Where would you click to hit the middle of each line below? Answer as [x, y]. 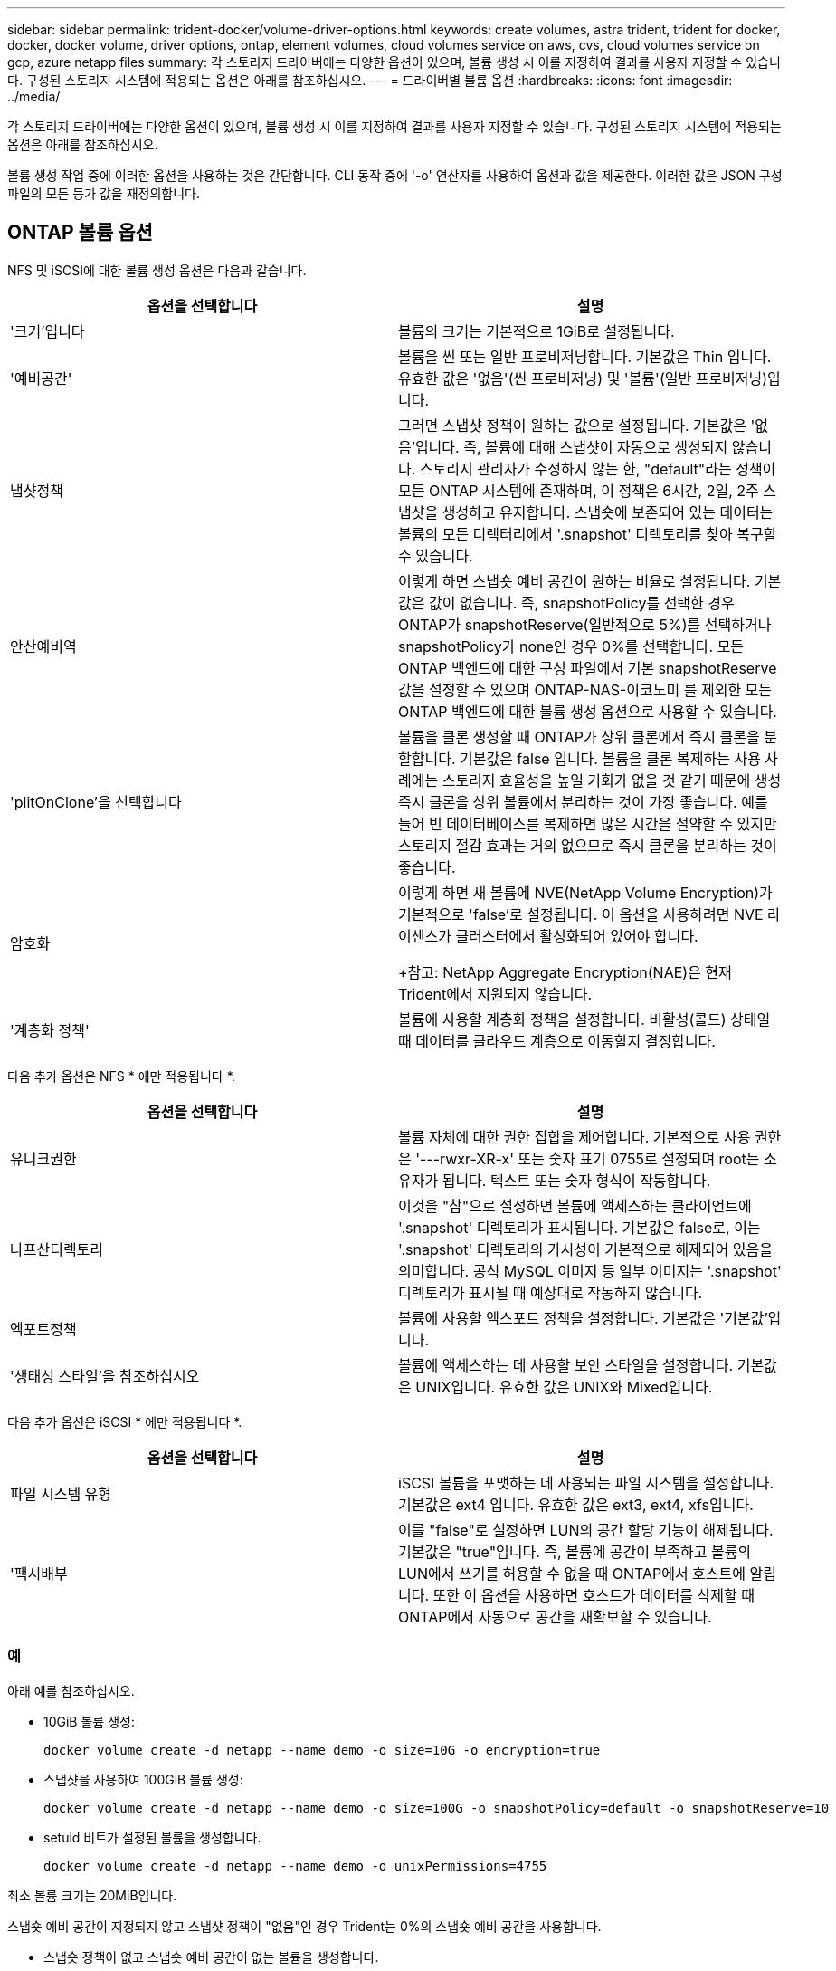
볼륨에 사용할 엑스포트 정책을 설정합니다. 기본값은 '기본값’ [583, 1318]
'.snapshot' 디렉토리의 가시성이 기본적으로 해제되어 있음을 [585, 1249]
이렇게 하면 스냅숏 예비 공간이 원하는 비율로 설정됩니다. [575, 581]
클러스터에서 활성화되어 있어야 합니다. [577, 936]
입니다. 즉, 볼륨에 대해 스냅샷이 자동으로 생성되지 [571, 447]
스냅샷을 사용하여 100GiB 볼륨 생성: [143, 1779]
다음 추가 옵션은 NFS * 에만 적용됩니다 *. [121, 1076]
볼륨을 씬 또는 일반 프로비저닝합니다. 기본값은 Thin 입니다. [585, 356]
